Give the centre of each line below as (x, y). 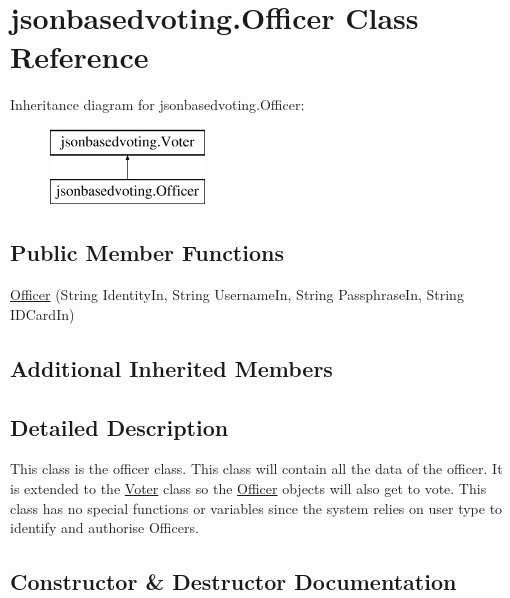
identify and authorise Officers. (104, 527)
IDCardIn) (42, 313)
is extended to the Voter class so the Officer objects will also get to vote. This (248, 488)
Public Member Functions (147, 252)
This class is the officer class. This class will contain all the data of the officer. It (256, 468)
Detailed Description (119, 426)
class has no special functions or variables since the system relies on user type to (256, 507)
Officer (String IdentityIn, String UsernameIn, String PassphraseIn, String (237, 294)
